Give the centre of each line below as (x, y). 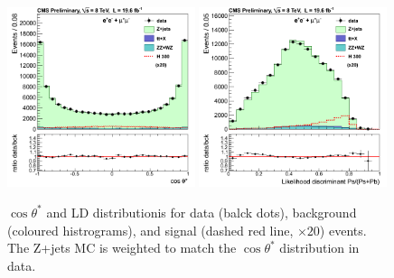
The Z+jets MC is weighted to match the (122, 248)
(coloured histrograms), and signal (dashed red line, (150, 230)
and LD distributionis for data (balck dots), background (202, 212)
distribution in (319, 248)
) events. (343, 230)
